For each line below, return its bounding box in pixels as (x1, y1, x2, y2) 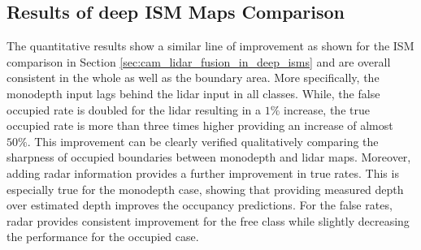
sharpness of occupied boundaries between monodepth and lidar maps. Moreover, (7, 149, 411, 166)
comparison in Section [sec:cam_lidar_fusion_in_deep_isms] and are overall (7, 53, 391, 70)
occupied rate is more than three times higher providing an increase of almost (7, 117, 393, 134)
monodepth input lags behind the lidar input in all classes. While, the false (7, 84, 380, 101)
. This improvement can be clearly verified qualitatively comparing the (27, 132, 379, 149)
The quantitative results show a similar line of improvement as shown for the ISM (7, 37, 414, 54)
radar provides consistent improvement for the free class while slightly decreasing (7, 212, 410, 229)
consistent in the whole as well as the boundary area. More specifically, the (7, 69, 380, 86)
